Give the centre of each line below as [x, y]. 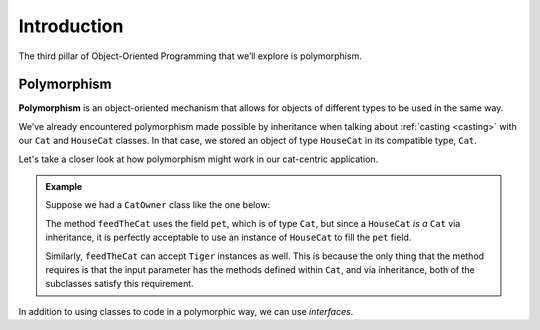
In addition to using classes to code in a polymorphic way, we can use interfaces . [186, 311]
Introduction [71, 26]
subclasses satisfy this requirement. [119, 284]
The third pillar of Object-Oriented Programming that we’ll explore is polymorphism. [190, 56]
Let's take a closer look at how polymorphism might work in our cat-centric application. [198, 159]
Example [64, 187]
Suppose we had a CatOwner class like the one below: [158, 205]
